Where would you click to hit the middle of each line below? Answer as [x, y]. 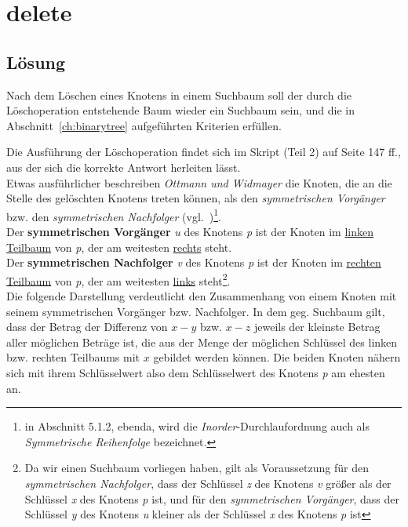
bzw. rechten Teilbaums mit [73, 357]
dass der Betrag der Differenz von [87, 327]
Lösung [36, 62]
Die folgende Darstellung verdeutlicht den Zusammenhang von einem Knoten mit [202, 296]
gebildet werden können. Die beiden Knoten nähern [277, 357]
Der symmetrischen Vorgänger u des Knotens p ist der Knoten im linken [190, 231]
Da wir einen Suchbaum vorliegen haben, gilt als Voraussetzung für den [197, 468]
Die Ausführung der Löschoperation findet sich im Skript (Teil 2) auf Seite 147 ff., [204, 152]
